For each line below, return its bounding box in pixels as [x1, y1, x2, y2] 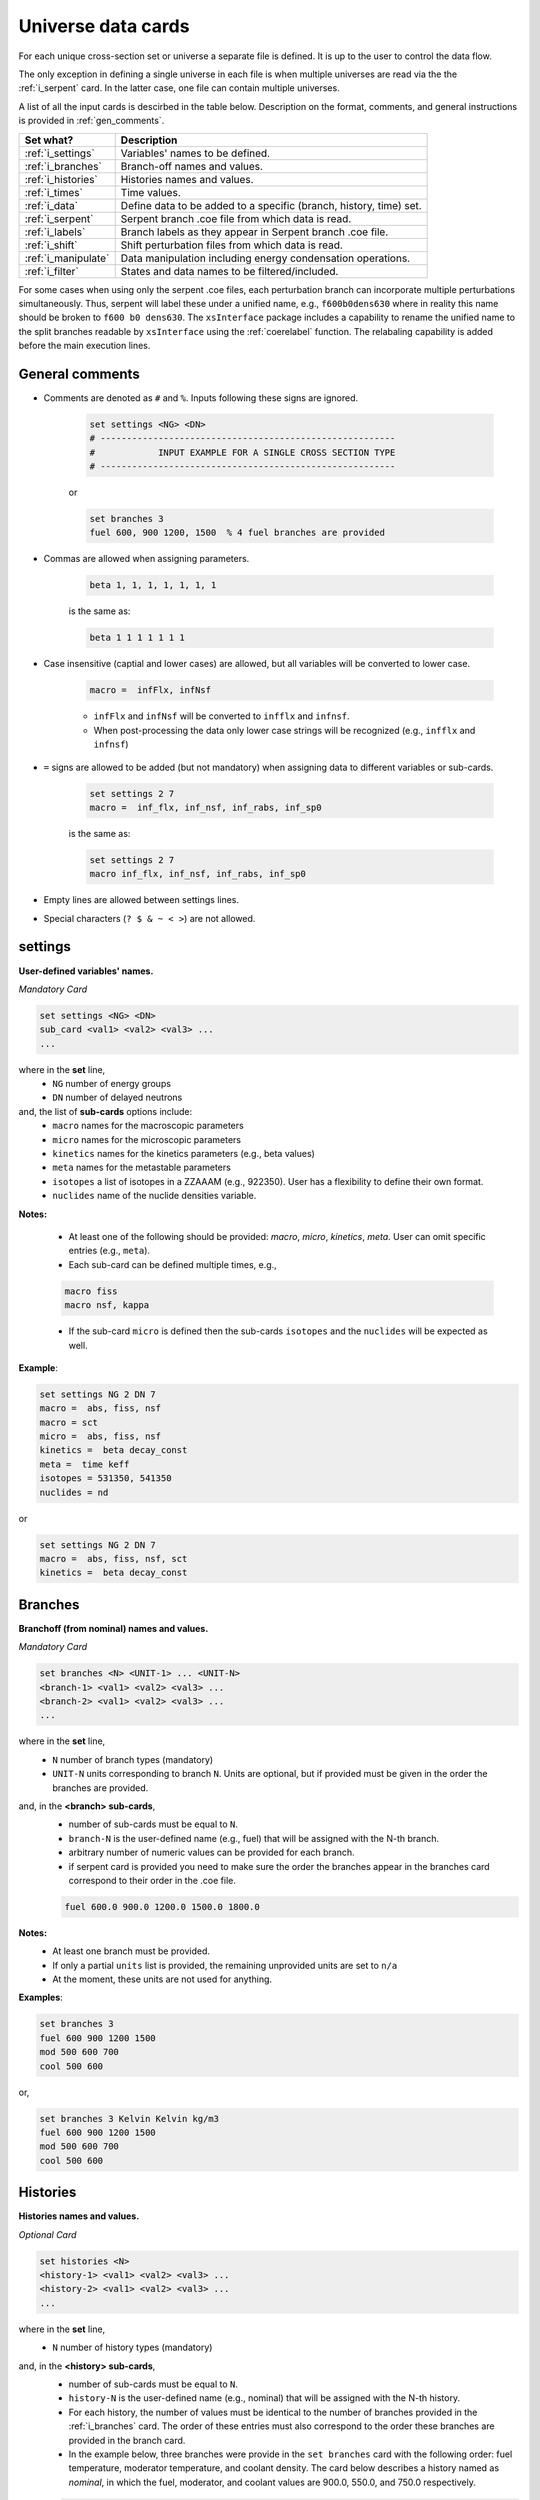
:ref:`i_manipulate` [24, 251, 110, 265]
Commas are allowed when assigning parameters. [43, 553, 250, 565]
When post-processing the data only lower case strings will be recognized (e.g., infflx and [93, 724, 476, 736]
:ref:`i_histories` [24, 172, 99, 186]
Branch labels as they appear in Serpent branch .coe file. [120, 225, 389, 239]
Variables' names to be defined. [120, 146, 270, 160]
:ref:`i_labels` [24, 225, 86, 239]
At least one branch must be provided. [52, 1945, 210, 1957]
